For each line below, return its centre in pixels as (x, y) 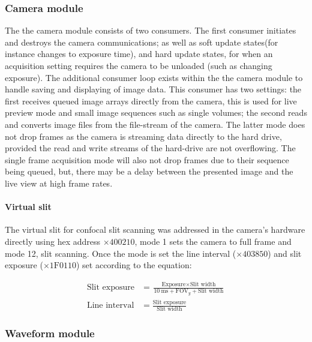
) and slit (285, 253)
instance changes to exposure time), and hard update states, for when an (139, 54)
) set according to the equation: (134, 265)
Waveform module (50, 333)
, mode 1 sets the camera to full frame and (213, 241)
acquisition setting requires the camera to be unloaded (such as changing (139, 65)
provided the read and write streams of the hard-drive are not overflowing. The (150, 148)
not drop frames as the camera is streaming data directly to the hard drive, (143, 136)
